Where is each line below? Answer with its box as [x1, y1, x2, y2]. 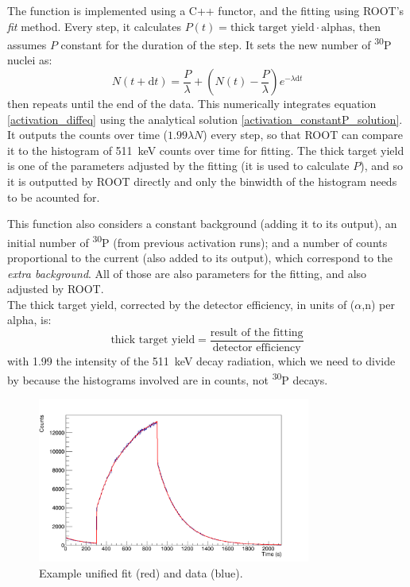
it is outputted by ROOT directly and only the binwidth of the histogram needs [7, 173, 397, 189]
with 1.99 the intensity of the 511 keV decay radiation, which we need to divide [7, 353, 396, 369]
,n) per [362, 295, 395, 312]
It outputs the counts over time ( [7, 126, 168, 143]
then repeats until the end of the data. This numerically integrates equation [7, 95, 377, 112]
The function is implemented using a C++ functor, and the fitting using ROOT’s [7, 2, 404, 18]
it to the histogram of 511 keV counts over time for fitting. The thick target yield [7, 141, 404, 158]
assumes [7, 36, 47, 52]
